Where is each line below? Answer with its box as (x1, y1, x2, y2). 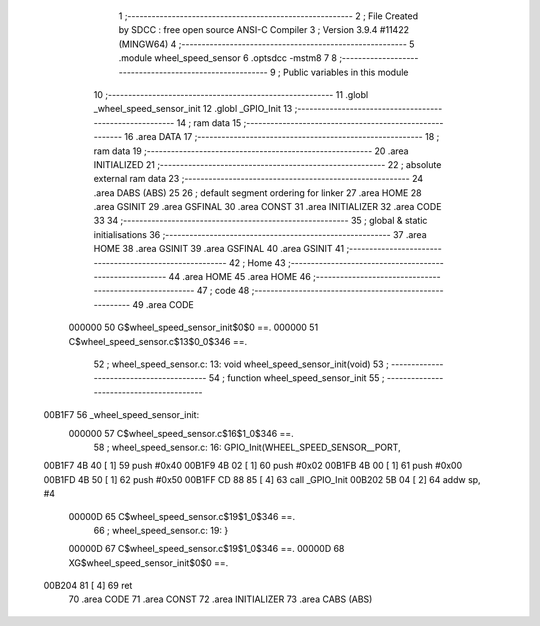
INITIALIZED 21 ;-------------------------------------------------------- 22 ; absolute (93, 158, 442, 170)
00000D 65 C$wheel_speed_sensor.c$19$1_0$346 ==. (68, 510, 295, 522)
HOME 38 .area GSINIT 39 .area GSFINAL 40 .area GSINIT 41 (93, 243, 345, 255)
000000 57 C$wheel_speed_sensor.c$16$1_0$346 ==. (68, 427, 294, 439)
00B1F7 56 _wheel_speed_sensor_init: (43, 409, 200, 421)
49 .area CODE (131, 298, 195, 310)
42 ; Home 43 (228, 256, 286, 269)
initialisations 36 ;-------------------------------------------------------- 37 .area (93, 228, 427, 240)
